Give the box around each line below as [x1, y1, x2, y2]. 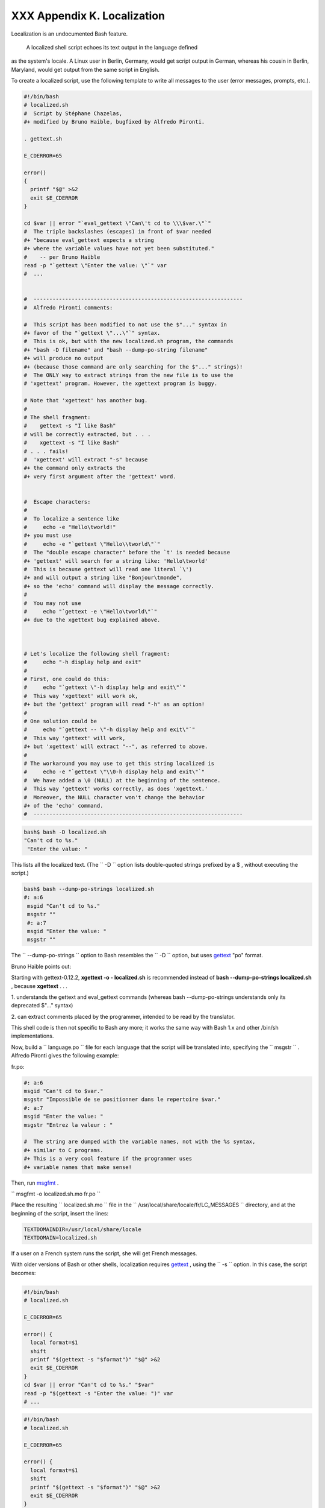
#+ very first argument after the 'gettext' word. [23, 473, 177, 480]
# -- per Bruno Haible [23, 253, 101, 261]
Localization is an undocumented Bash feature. [11, 30, 128, 37]
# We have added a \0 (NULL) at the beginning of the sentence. [23, 777, 221, 784]
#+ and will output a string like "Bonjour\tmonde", [23, 574, 183, 581]
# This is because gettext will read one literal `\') [23, 566, 193, 572]
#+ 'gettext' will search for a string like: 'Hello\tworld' [23, 557, 208, 564]
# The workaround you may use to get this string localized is [23, 760, 215, 767]
